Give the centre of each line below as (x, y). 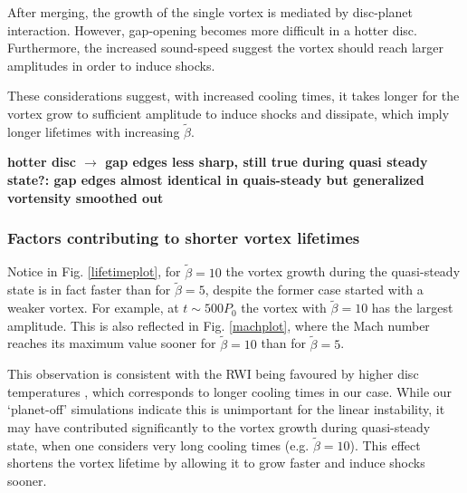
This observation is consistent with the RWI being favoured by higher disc (213, 374)
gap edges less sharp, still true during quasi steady (267, 162)
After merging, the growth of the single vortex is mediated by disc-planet (210, 12)
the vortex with (284, 308)
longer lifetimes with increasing (94, 131)
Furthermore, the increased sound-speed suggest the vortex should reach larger (226, 48)
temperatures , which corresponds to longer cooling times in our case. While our (230, 391)
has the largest (412, 308)
